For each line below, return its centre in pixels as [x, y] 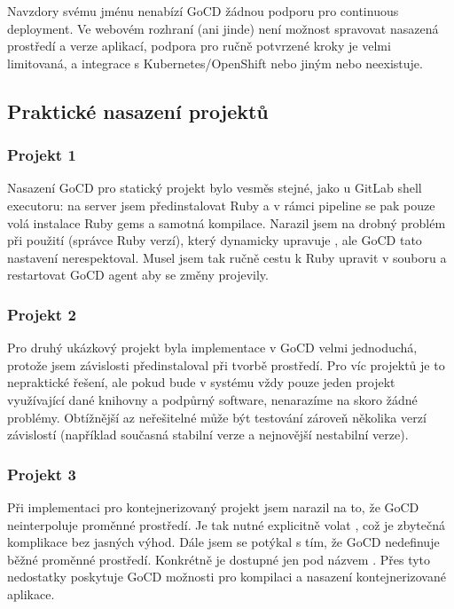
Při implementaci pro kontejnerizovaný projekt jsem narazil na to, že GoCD [213, 506]
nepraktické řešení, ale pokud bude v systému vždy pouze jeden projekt [201, 382]
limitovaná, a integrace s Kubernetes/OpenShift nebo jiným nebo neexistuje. [215, 63]
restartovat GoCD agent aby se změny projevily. [138, 275]
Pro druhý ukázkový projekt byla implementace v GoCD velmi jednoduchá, [212, 348]
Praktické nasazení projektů [138, 111]
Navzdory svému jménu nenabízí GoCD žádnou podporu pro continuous [203, 11]
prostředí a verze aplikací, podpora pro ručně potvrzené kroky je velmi [199, 46]
